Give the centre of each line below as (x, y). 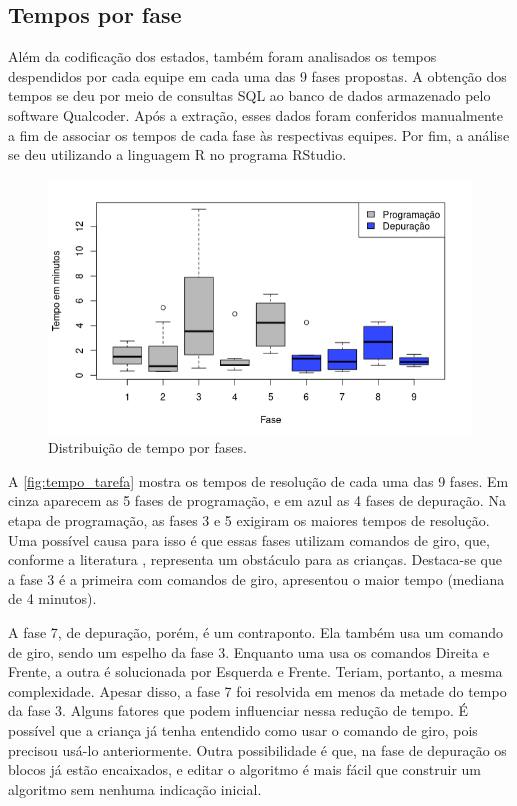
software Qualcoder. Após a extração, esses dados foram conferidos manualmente (255, 114)
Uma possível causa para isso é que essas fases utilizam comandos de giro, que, (249, 539)
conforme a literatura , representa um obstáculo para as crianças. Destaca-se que (255, 559)
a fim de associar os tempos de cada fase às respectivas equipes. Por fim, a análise (259, 134)
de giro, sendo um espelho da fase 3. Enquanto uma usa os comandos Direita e (249, 651)
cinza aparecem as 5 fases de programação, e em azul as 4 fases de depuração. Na (257, 500)
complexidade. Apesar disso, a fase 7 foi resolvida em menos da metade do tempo (257, 690)
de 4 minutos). (52, 598)
